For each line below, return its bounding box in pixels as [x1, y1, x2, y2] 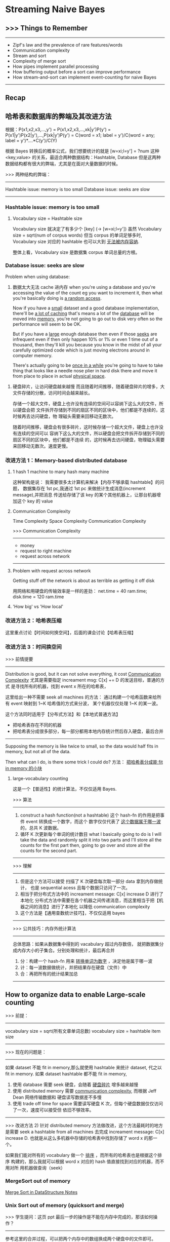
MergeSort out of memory [5, 1178, 71, 1185]
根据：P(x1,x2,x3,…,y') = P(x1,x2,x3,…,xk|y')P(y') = [5, 127, 111, 133]
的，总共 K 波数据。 [20, 825, 62, 831]
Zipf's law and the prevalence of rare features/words [12, 42, 123, 48]
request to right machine [20, 548, 72, 554]
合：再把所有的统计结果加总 [20, 971, 78, 977]
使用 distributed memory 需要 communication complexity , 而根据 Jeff [12, 1088, 157, 1094]
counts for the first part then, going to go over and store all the [20, 842, 151, 848]
